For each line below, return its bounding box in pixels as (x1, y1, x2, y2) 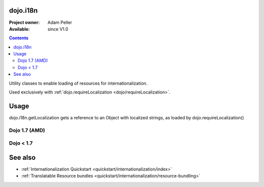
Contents (9, 35, 29, 41)
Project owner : (9, 19, 40, 25)
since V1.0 (47, 26, 68, 32)
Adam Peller (47, 19, 72, 25)
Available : (9, 26, 30, 32)
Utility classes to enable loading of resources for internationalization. (9, 80, 148, 86)
